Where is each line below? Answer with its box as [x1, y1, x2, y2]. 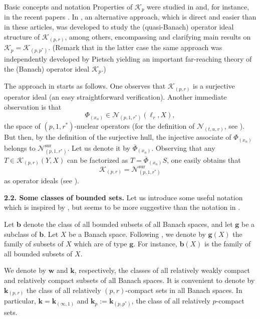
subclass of [4, 228, 37, 239]
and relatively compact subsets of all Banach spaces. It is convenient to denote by [4, 275, 255, 285]
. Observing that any [151, 142, 215, 153]
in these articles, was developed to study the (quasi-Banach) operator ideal [4, 22, 234, 32]
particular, [4, 295, 36, 306]
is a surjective [193, 81, 235, 91]
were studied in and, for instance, [147, 2, 249, 12]
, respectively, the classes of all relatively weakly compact [74, 265, 250, 275]
